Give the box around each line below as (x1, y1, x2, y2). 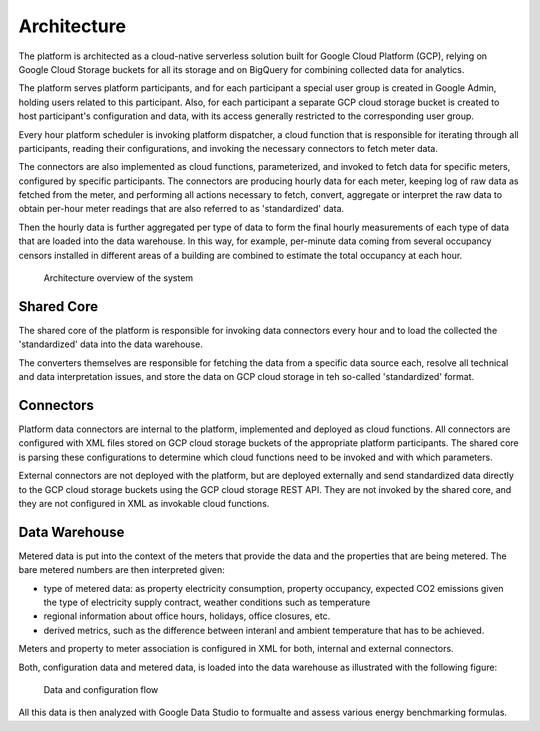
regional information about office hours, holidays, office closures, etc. (43, 610, 331, 622)
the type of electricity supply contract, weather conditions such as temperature (43, 596, 371, 609)
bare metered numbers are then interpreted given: (18, 564, 225, 576)
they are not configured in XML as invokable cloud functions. (18, 497, 270, 509)
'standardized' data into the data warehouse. (18, 338, 204, 350)
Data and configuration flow (43, 683, 159, 695)
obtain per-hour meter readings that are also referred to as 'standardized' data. (18, 203, 345, 215)
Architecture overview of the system (43, 272, 194, 284)
